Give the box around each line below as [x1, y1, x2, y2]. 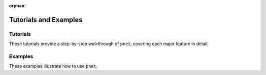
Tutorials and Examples [9, 15, 83, 24]
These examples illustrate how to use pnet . [9, 63, 98, 69]
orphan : [9, 3, 26, 8]
